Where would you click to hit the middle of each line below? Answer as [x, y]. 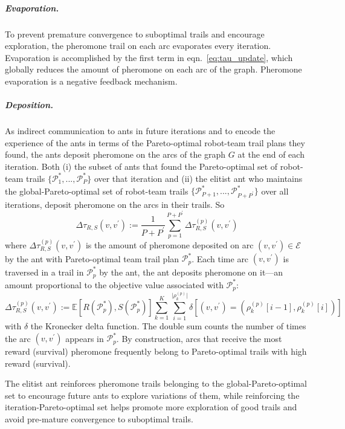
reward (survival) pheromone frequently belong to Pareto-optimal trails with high [156, 351]
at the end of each [271, 154]
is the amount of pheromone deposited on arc [169, 244]
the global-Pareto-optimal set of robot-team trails [97, 191]
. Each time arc [220, 258]
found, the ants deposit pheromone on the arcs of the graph [115, 154]
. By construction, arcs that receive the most [199, 338]
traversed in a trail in [44, 272]
